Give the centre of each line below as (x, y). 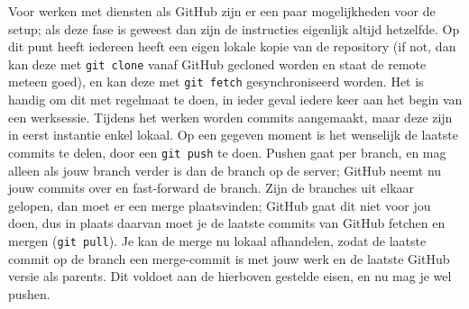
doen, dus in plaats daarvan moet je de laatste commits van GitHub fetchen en (227, 223)
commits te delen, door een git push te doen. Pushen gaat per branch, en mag (227, 152)
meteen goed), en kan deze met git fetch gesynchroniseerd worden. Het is (216, 82)
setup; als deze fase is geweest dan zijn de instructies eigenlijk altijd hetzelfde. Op (234, 28)
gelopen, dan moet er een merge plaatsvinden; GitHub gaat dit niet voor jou (220, 205)
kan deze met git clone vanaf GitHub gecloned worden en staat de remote (217, 64)
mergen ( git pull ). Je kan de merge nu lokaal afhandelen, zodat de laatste (217, 240)
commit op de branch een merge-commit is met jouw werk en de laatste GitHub (229, 258)
